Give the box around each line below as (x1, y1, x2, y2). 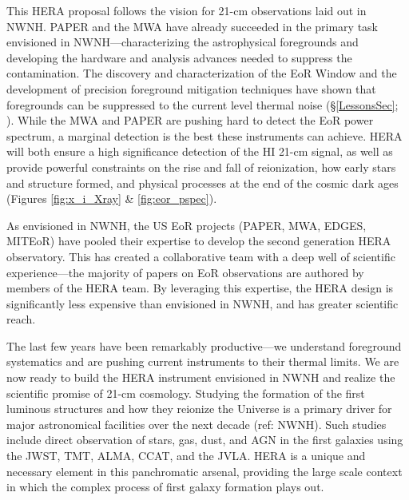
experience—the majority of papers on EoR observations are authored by (6, 264, 364, 280)
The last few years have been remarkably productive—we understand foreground (6, 337, 402, 354)
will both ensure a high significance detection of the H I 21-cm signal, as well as (6, 143, 393, 160)
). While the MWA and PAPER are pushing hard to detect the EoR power (6, 112, 374, 129)
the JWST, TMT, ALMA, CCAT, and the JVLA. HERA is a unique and (6, 447, 366, 464)
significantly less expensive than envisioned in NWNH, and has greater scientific (6, 295, 399, 312)
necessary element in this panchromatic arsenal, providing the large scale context (6, 462, 403, 479)
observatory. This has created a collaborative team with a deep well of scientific (6, 248, 395, 264)
